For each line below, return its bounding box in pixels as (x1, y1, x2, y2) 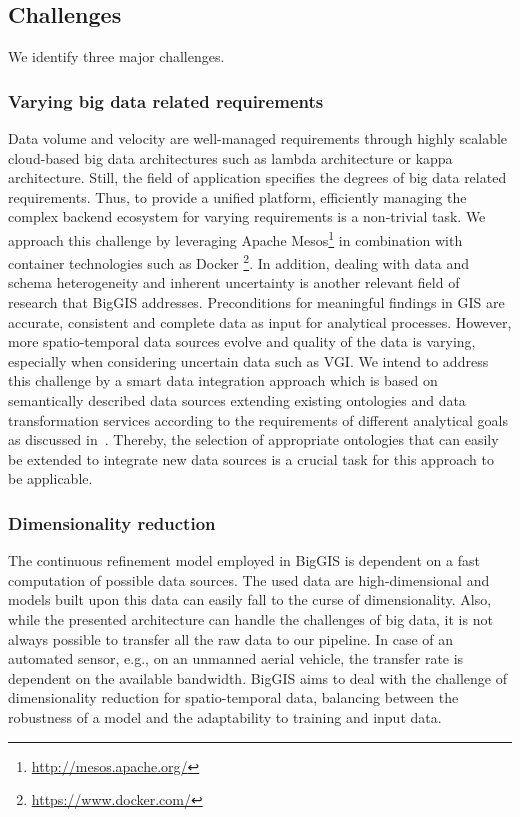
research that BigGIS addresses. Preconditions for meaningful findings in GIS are (8, 292, 505, 313)
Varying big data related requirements (8, 88, 324, 113)
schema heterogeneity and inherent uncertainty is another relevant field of (8, 272, 460, 293)
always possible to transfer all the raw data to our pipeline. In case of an (8, 628, 454, 649)
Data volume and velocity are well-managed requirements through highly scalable (8, 128, 508, 149)
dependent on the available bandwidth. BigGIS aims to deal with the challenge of (8, 667, 507, 688)
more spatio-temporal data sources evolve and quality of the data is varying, (8, 331, 476, 352)
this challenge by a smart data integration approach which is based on (8, 370, 438, 391)
